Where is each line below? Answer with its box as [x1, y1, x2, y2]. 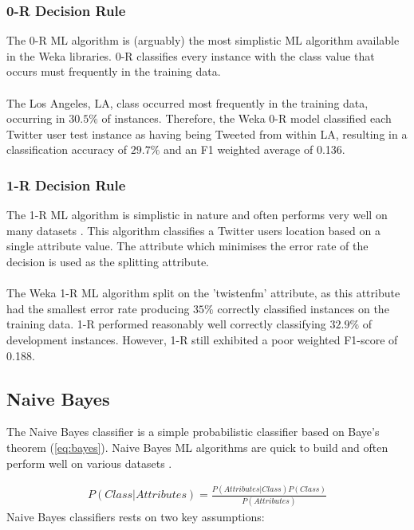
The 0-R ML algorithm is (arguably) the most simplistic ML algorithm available [6, 32, 400, 49]
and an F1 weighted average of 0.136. [163, 141, 345, 158]
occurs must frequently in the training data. [6, 63, 221, 80]
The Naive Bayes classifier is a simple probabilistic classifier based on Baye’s [6, 423, 380, 440]
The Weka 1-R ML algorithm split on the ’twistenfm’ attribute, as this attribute [6, 285, 400, 301]
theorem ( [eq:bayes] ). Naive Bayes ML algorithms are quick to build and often [6, 438, 388, 455]
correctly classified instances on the [217, 300, 389, 316]
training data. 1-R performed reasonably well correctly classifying [6, 316, 326, 332]
